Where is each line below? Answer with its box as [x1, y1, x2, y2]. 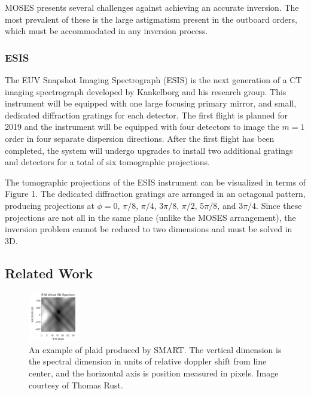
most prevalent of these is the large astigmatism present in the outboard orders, [5, 13, 297, 25]
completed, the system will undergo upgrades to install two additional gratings [5, 144, 293, 156]
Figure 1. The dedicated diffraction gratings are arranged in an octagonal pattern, [5, 187, 306, 200]
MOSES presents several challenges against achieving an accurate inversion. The [5, 1, 299, 13]
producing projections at [5, 199, 94, 211]
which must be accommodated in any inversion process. [5, 25, 208, 37]
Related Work [5, 263, 93, 282]
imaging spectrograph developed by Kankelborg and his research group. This [5, 85, 286, 98]
